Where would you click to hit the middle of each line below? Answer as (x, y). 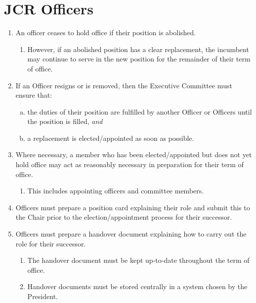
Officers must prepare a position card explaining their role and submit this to (133, 207)
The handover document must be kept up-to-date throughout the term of (138, 260)
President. (43, 296)
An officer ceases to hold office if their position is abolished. (106, 32)
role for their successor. (51, 243)
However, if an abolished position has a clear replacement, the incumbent (138, 49)
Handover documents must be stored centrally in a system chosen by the (137, 286)
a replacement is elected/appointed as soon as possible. (111, 138)
